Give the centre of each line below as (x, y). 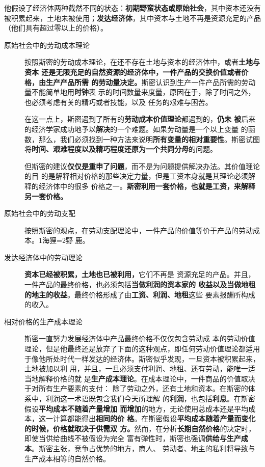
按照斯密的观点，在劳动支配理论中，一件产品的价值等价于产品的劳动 (139, 230)
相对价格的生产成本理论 (43, 321)
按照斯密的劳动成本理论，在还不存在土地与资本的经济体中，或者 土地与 (142, 62)
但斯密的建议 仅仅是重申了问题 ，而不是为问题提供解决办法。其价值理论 (142, 166)
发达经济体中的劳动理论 (43, 257)
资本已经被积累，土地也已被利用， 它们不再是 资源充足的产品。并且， (140, 274)
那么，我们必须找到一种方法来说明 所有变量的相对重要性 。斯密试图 (149, 139)
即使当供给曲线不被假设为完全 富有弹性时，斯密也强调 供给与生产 (133, 438)
